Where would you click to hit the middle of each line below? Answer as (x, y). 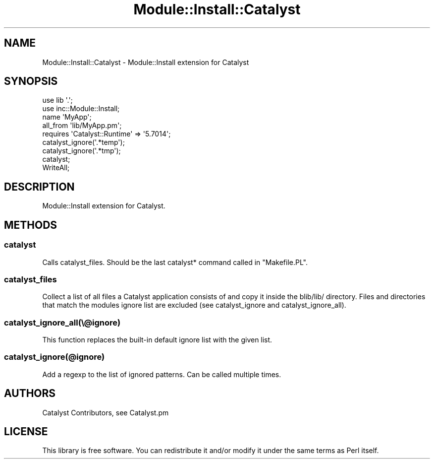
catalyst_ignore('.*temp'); (83, 142)
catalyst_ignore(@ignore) (54, 357)
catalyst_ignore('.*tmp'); (81, 151)
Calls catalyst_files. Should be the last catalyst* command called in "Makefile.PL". (175, 262)
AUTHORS (30, 394)
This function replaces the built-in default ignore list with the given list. (157, 340)
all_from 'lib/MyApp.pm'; (82, 126)
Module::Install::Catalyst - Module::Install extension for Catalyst (146, 62)
